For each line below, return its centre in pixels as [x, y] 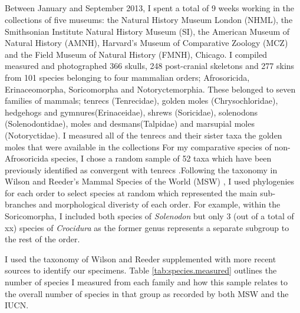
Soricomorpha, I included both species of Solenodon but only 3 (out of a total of [149, 216]
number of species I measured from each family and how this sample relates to [146, 282]
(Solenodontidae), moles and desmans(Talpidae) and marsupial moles [130, 123]
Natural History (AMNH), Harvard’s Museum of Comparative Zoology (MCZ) [146, 43]
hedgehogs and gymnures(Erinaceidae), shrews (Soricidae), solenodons [131, 112]
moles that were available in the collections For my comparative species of [138, 146]
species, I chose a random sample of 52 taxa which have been [161, 158]
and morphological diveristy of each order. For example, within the [160, 204]
